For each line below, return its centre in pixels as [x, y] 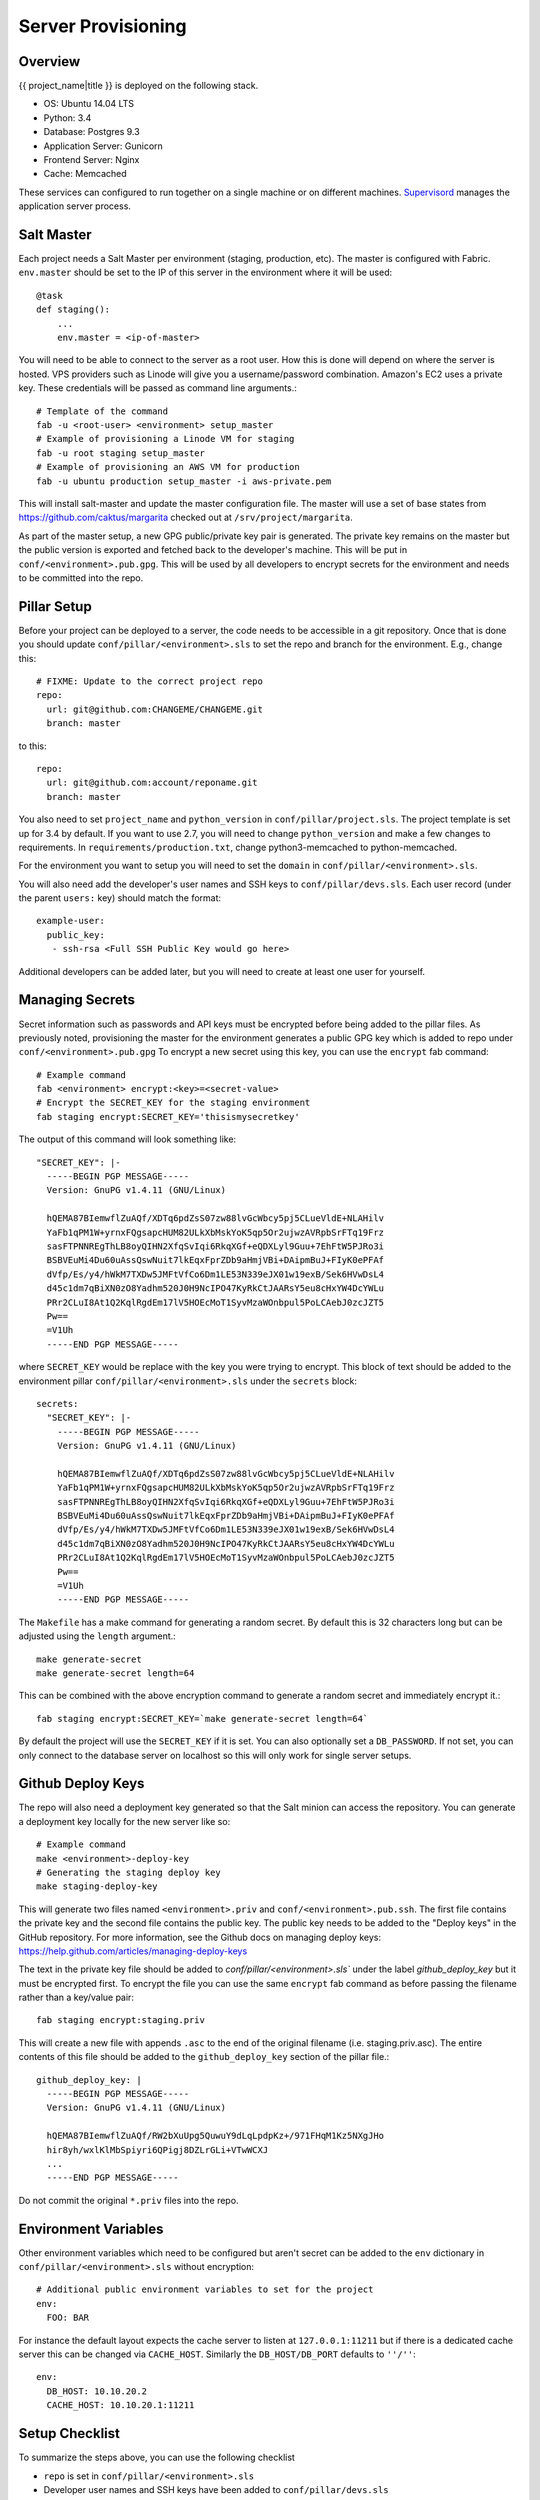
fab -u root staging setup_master [120, 453]
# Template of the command [102, 411]
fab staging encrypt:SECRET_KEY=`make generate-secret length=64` [202, 1718]
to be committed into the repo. [81, 577]
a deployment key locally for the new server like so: [124, 1821]
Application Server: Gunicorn [103, 146]
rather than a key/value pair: [76, 1997]
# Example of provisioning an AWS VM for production [168, 467]
